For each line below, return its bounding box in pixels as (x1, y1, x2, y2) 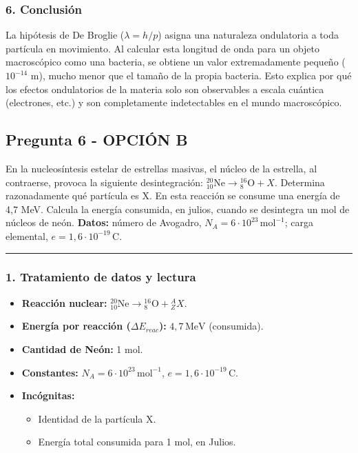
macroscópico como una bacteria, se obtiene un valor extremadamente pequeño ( (6, 54, 346, 69)
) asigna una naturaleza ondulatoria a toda (158, 28, 339, 42)
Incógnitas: (21, 388, 75, 403)
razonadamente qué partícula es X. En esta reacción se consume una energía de (6, 188, 340, 203)
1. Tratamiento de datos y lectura (6, 268, 196, 285)
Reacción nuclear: (21, 295, 107, 310)
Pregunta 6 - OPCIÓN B (6, 129, 188, 150)
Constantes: (21, 365, 78, 379)
